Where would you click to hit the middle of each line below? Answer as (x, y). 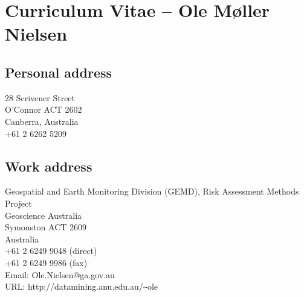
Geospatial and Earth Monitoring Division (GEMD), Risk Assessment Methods (152, 191)
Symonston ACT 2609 (46, 227)
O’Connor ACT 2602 (44, 109)
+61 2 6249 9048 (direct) (51, 251)
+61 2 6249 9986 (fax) (46, 262)
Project (18, 203)
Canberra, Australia (42, 121)
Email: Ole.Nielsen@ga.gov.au (60, 274)
